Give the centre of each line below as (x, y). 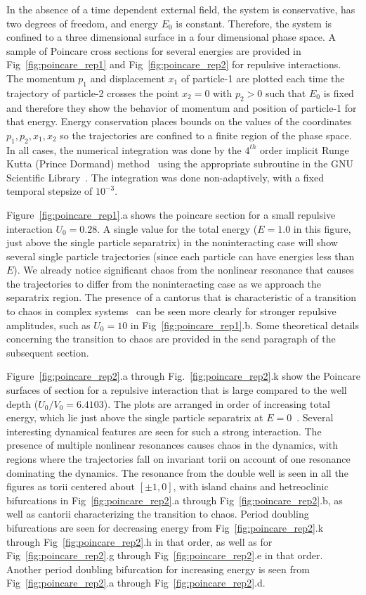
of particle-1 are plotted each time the (263, 78)
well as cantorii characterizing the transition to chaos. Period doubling (158, 514)
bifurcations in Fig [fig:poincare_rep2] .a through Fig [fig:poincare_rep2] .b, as (175, 500)
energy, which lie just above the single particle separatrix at (135, 417)
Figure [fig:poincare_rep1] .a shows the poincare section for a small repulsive (171, 214)
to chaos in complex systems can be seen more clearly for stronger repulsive (171, 311)
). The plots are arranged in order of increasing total (217, 403)
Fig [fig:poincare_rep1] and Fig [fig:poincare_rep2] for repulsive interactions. (174, 64)
